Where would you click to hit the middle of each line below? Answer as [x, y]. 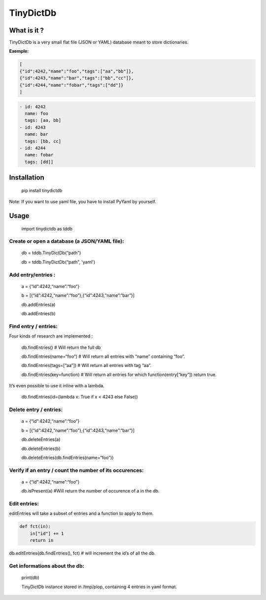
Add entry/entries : [32, 275]
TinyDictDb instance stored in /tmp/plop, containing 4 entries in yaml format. [99, 587]
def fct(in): [35, 526]
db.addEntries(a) [38, 304]
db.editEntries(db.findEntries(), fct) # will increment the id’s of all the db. [82, 553]
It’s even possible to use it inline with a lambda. [57, 386]
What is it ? [27, 30]
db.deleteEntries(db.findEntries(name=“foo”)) [67, 457]
